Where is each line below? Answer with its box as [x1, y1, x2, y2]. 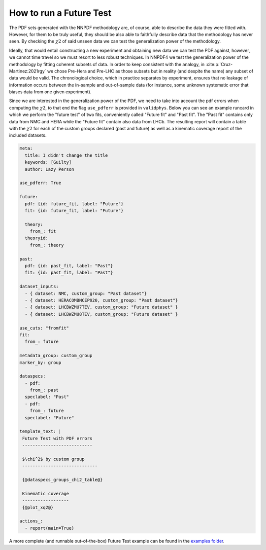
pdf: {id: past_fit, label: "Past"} [25, 263, 113, 269]
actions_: [19, 518, 43, 524]
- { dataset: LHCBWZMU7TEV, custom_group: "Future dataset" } [25, 304, 178, 310]
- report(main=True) [25, 525, 74, 531]
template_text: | [19, 429, 62, 434]
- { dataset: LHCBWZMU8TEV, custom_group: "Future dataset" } [25, 311, 178, 317]
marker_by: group [19, 360, 62, 365]
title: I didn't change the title [25, 152, 108, 158]
